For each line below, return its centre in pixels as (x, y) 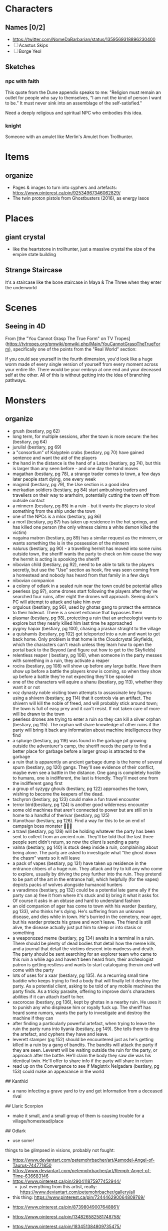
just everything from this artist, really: (58, 1186)
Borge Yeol (30, 51)
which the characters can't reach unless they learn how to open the (82, 644)
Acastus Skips (33, 45)
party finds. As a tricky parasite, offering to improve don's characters (83, 991)
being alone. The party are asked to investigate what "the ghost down (84, 852)
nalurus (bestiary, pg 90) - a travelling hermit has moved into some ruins (87, 548)
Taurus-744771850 (32, 1165)
